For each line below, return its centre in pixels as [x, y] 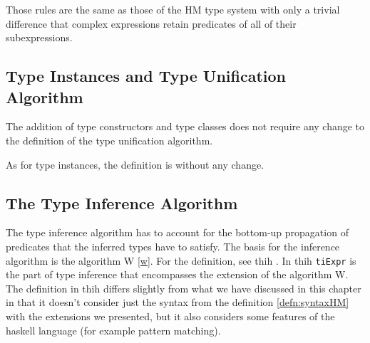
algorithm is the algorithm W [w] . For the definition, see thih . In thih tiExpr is [181, 260]
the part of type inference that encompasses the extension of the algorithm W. [177, 274]
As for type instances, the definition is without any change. [135, 164]
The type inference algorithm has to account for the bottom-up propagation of [177, 232]
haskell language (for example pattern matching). [113, 330]
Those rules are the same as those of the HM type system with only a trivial [173, 9]
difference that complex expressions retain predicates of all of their [151, 23]
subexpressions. [39, 37]
